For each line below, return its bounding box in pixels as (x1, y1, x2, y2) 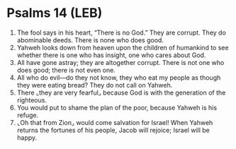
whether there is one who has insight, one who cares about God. (16, 51, 206, 59)
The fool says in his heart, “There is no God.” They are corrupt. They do (16, 28, 226, 37)
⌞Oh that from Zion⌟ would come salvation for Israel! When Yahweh (16, 118, 213, 126)
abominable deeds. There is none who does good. (16, 35, 164, 44)
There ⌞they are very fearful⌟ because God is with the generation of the (16, 88, 226, 97)
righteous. (16, 95, 47, 104)
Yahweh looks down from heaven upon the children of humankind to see (16, 43, 229, 52)
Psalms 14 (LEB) (6, 5, 103, 21)
